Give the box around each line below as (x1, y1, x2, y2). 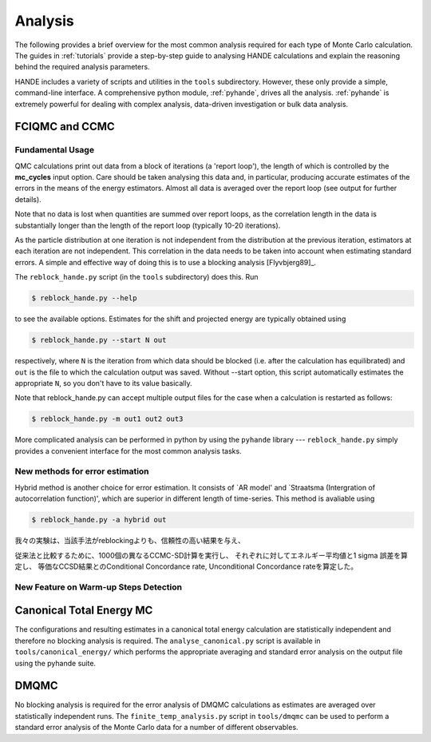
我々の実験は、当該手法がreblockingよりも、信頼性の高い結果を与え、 (14, 536, 245, 546)
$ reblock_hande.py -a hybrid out (31, 515, 167, 525)
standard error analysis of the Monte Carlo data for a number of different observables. (14, 723, 299, 732)
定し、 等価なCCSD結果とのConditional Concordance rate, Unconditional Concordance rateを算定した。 (14, 561, 358, 571)
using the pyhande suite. (14, 658, 96, 668)
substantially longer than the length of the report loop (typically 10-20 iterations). (14, 220, 281, 230)
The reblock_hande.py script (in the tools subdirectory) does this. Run (14, 272, 259, 282)
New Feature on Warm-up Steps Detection (14, 581, 183, 593)
